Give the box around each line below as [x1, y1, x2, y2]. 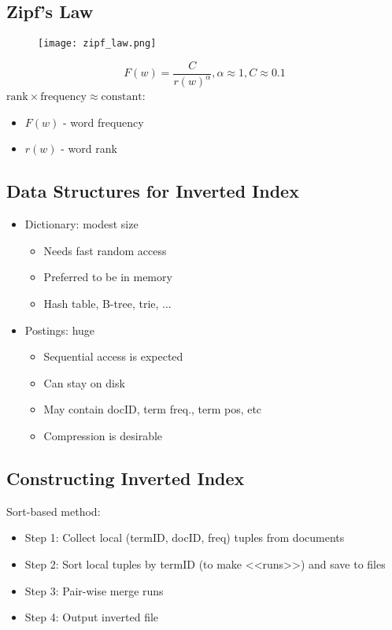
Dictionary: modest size [24, 216, 139, 232]
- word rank [61, 140, 117, 157]
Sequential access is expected [43, 348, 183, 365]
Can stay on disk [43, 374, 125, 391]
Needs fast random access [43, 242, 167, 258]
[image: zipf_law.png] [38, 38, 157, 50]
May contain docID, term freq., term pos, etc [43, 401, 262, 417]
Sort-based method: [6, 502, 101, 519]
